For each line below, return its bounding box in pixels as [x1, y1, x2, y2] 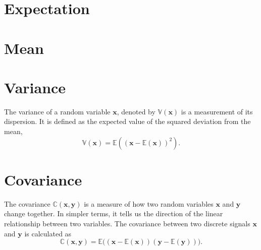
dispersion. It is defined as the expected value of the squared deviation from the [4, 116, 251, 127]
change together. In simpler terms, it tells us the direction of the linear [4, 208, 223, 219]
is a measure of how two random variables [84, 198, 214, 209]
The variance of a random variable [4, 106, 111, 116]
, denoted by [117, 106, 155, 116]
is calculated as [24, 228, 72, 238]
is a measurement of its [181, 106, 253, 116]
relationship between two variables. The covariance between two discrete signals [4, 218, 250, 228]
